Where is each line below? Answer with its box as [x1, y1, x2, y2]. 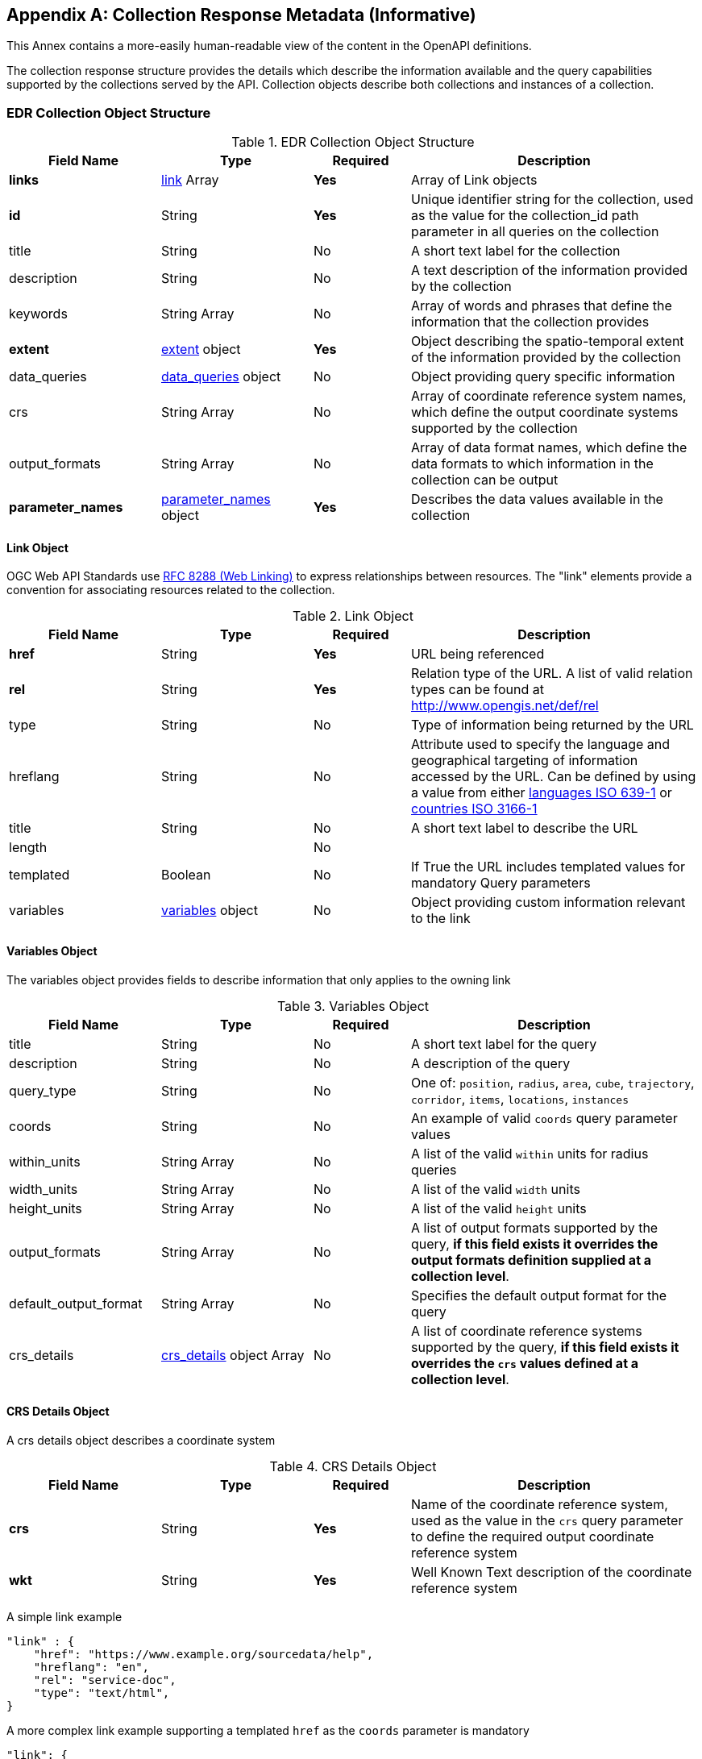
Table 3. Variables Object [276, 997, 430, 1014]
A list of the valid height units [411, 1200, 587, 1216]
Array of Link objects [411, 172, 538, 189]
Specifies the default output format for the [411, 1287, 667, 1304]
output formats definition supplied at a [411, 1251, 652, 1268]
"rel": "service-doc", [33, 1673, 177, 1686]
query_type [9, 1082, 77, 1099]
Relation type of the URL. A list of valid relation [411, 665, 693, 682]
